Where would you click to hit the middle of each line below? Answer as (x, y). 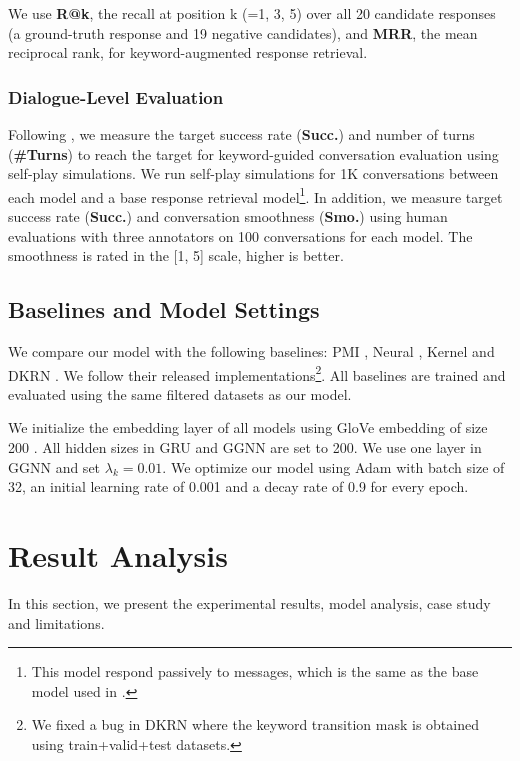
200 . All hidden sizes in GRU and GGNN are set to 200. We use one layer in (245, 447)
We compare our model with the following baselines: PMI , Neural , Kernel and (251, 351)
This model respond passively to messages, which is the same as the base (255, 671)
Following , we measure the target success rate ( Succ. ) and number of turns (241, 134)
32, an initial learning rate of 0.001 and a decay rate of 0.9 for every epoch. (238, 486)
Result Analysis (118, 555)
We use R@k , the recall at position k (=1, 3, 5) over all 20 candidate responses (252, 13)
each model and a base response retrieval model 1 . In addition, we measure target (255, 195)
